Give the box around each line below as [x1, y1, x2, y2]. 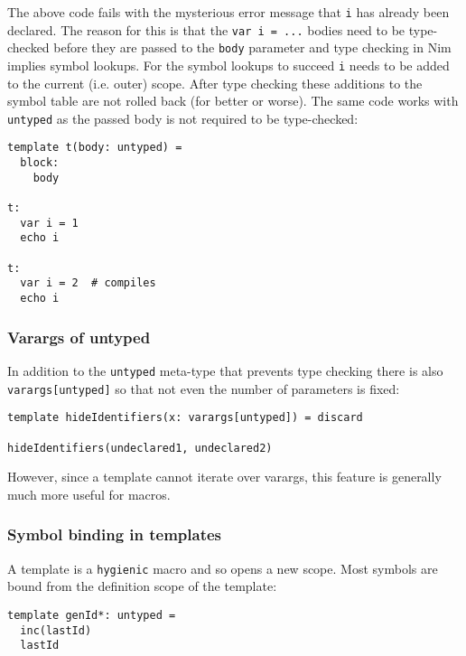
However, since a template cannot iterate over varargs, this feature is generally [7, 467, 442, 486]
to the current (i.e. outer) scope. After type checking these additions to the [7, 73, 423, 92]
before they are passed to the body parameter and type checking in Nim [53, 38, 452, 57]
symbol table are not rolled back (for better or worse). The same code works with [7, 91, 459, 110]
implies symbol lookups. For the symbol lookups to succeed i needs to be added [7, 55, 450, 74]
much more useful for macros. [7, 484, 171, 503]
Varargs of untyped [7, 325, 151, 348]
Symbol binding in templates [7, 523, 222, 546]
